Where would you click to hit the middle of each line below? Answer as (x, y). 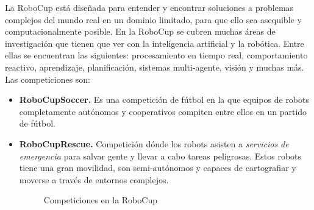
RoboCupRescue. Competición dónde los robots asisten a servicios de (154, 143)
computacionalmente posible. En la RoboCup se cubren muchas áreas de (140, 31)
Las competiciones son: (48, 79)
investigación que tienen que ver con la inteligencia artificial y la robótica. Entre (155, 43)
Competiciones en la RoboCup (100, 200)
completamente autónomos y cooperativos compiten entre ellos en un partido (163, 111)
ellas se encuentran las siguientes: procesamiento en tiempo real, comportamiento (156, 55)
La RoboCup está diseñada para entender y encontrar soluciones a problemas (149, 7)
